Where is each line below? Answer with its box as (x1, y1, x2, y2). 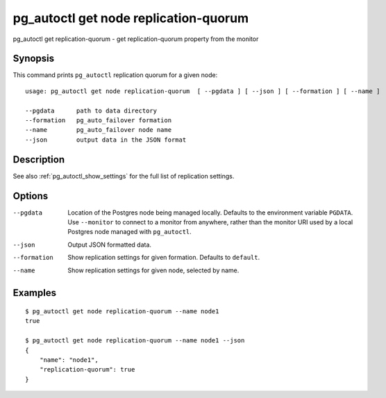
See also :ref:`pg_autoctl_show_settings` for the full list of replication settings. (12, 172, 235, 180)
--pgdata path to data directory (25, 106, 158, 115)
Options (12, 190, 49, 201)
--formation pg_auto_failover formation (25, 117, 172, 124)
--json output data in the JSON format (25, 135, 187, 144)
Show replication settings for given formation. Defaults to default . (67, 254, 260, 262)
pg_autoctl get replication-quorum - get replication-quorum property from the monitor (12, 35, 259, 43)
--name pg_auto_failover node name (25, 126, 172, 134)
